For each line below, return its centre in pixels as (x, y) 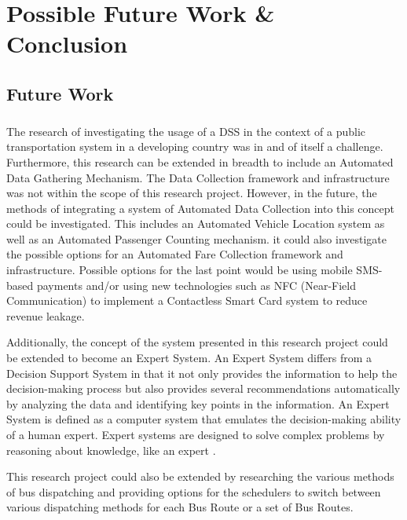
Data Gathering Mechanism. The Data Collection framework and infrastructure (198, 177)
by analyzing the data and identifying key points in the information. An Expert (198, 403)
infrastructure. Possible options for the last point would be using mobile (180, 270)
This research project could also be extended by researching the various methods (200, 476)
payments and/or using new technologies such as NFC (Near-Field (196, 285)
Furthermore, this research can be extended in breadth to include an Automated (200, 161)
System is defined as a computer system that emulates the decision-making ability (204, 419)
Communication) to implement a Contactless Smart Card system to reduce (187, 300)
